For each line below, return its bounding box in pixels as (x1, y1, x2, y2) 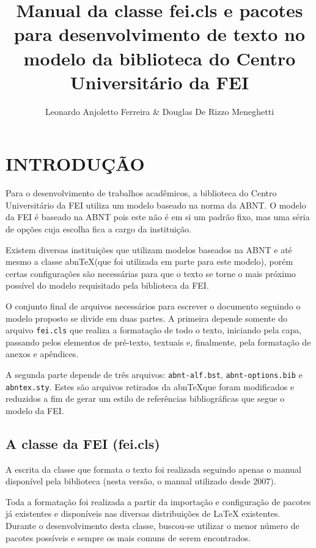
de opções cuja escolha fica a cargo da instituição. (6, 223, 191, 235)
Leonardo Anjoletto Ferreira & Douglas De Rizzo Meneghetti (45, 105, 274, 117)
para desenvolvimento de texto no (13, 21, 306, 46)
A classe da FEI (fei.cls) (6, 434, 160, 453)
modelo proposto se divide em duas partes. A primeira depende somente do (6, 311, 287, 324)
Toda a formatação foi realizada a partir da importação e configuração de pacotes (6, 495, 311, 508)
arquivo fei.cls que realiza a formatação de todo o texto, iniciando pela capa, (6, 324, 302, 336)
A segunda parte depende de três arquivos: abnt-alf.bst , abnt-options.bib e (6, 368, 303, 380)
